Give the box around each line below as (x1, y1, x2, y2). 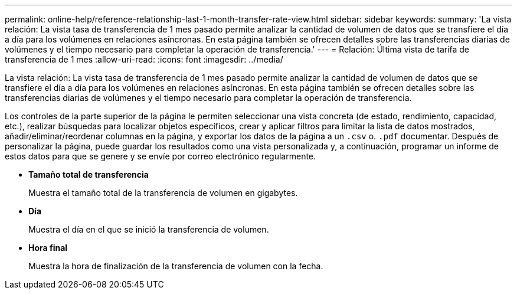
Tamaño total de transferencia (28, 169, 149, 179)
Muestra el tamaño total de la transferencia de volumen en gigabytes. (28, 188, 298, 198)
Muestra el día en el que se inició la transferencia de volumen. (28, 224, 269, 234)
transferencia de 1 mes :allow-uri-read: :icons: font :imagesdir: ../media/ (5, 54, 283, 64)
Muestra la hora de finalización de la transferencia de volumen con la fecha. (28, 261, 323, 271)
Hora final (28, 243, 68, 253)
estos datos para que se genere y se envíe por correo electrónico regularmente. (5, 151, 316, 161)
